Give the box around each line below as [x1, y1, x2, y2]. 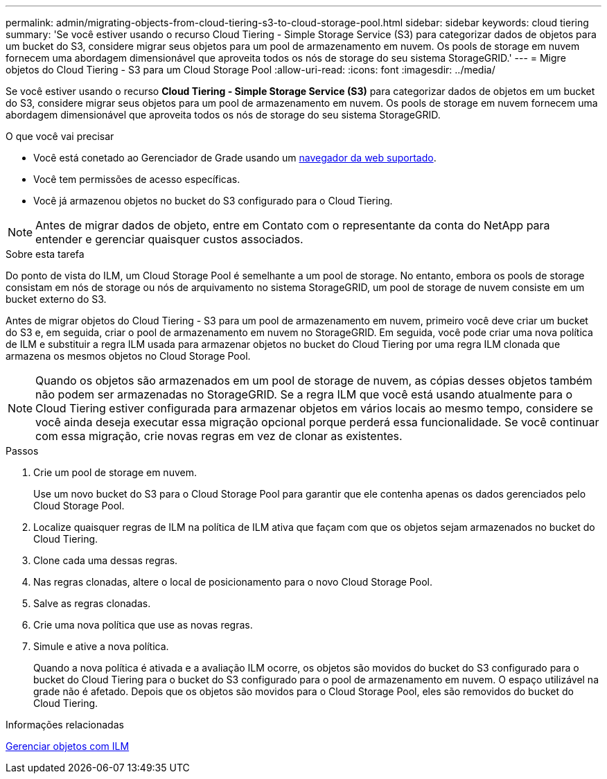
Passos [6, 445, 39, 457]
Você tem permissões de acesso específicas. [33, 173, 240, 185]
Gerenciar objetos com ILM [6, 740, 130, 752]
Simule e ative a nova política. [33, 640, 169, 652]
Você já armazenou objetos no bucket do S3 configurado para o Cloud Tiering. [33, 195, 393, 207]
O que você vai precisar [6, 130, 114, 142]
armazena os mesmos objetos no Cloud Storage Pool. [6, 350, 251, 362]
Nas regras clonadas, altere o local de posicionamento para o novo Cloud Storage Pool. [33, 576, 432, 588]
